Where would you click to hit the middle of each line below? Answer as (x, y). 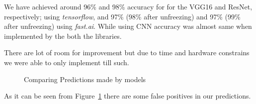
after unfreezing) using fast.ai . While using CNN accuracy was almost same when (128, 26)
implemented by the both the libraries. (63, 36)
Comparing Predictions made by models (85, 79)
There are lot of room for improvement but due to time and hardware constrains (127, 52)
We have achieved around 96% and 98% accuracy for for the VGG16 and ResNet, (128, 6)
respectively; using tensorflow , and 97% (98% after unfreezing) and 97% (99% (122, 16)
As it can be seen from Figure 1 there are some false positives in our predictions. (128, 96)
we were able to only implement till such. (67, 62)
